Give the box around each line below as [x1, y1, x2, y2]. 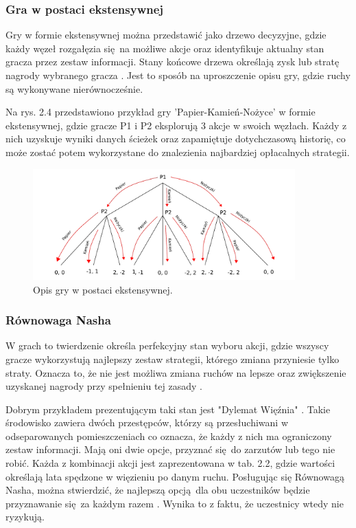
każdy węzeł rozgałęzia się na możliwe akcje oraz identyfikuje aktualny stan [5, 41, 324, 55]
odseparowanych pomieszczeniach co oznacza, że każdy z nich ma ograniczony [5, 428, 332, 443]
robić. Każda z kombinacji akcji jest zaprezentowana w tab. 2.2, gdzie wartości [5, 456, 335, 470]
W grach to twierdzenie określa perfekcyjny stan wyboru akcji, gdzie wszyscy [5, 338, 329, 353]
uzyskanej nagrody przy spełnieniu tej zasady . [5, 379, 202, 393]
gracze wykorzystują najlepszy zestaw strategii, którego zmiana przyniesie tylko [5, 351, 340, 366]
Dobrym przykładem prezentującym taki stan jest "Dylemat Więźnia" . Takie [5, 401, 331, 416]
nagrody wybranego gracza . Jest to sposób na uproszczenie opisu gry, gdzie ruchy [5, 68, 351, 82]
